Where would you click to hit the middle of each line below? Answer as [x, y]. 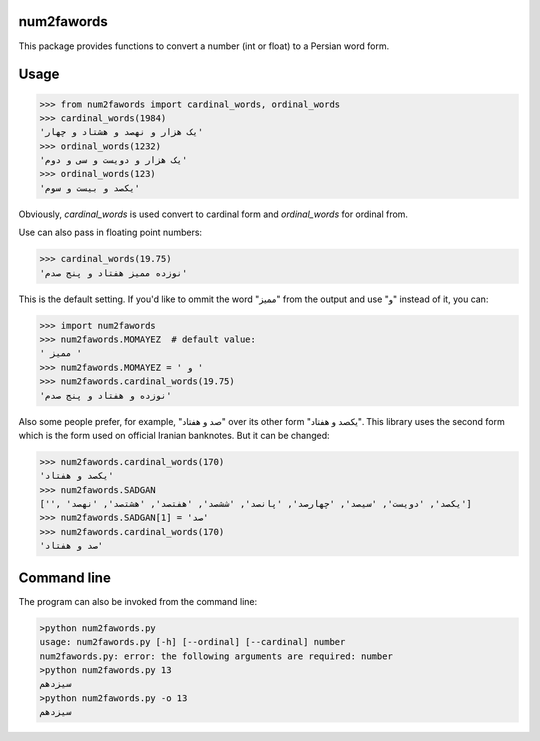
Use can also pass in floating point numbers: [110, 232]
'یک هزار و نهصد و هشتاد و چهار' [121, 132]
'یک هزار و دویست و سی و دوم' [113, 160]
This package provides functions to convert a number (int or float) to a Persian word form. [204, 46]
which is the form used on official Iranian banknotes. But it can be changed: [174, 435]
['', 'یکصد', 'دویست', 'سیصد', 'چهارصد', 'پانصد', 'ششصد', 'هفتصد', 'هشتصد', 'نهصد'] [255, 504]
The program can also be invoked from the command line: [138, 601]
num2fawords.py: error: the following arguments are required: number [216, 656]
